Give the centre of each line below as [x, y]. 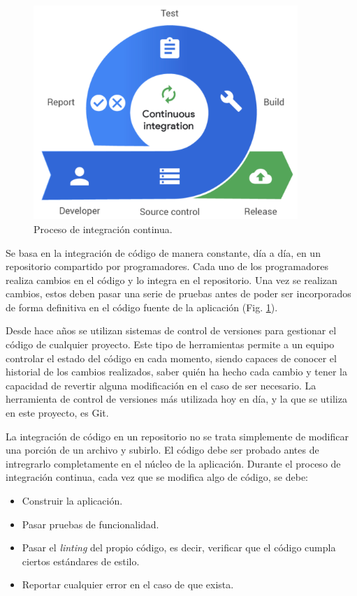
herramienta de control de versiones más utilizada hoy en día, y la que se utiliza [176, 399]
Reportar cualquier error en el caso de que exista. [128, 584]
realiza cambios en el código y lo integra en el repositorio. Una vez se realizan [172, 280]
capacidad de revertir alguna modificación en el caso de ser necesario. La [161, 385]
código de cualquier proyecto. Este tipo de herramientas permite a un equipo [170, 344]
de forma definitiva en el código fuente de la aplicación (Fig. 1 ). [142, 307]
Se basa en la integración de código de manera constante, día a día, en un [163, 252]
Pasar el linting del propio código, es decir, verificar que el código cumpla [179, 547]
